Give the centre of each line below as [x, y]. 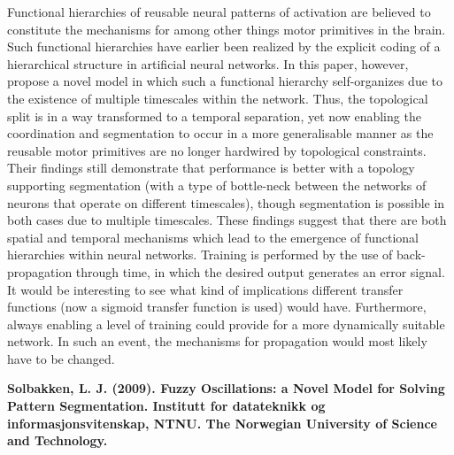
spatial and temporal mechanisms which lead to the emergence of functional [213, 237]
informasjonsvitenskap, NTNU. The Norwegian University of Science [222, 423]
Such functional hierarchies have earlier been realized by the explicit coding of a [224, 46]
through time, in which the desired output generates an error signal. [260, 271]
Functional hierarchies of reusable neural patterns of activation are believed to [219, 12]
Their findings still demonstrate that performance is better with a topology [211, 168]
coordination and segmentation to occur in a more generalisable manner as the [220, 133]
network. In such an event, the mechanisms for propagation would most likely [217, 341]
